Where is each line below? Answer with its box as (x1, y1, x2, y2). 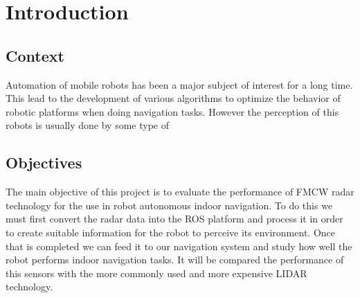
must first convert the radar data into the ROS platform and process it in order (6, 211, 343, 226)
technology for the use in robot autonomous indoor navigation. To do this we (6, 198, 333, 212)
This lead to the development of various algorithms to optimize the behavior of (6, 91, 341, 105)
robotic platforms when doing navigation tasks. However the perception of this (6, 104, 339, 119)
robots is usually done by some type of (6, 118, 170, 132)
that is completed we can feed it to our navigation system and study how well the (6, 238, 352, 253)
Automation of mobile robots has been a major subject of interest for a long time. (6, 77, 353, 91)
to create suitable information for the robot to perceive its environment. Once (6, 225, 335, 239)
